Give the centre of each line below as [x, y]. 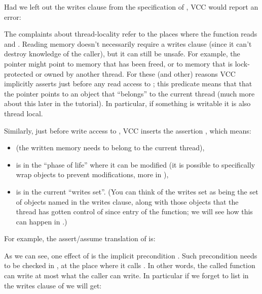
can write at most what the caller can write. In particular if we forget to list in [126, 275]
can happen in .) [42, 221]
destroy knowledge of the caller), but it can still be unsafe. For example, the [122, 54]
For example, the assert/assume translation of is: [80, 238]
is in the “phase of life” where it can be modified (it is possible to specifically [136, 164]
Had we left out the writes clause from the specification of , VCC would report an [131, 7]
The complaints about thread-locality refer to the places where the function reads [131, 34]
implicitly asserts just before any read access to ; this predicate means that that [128, 84]
